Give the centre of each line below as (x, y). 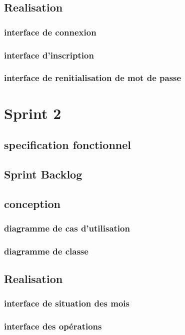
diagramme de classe (46, 251)
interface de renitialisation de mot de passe (93, 78)
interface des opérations (53, 326)
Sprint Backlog (43, 174)
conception (32, 203)
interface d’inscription (49, 55)
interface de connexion (50, 32)
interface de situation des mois (67, 303)
